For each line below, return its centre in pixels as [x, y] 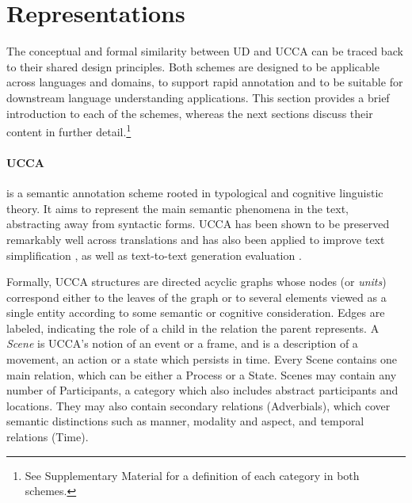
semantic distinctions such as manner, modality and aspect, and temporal [185, 421]
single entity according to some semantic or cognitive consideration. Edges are [196, 312]
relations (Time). [48, 437]
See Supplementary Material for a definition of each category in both [192, 475]
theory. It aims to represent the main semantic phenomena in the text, [177, 208]
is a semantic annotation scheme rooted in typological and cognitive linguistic [195, 193]
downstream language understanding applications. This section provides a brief [198, 97]
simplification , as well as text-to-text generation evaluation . [154, 255]
